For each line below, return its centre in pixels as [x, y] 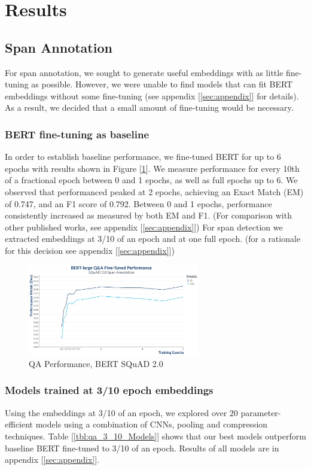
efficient [19, 424]
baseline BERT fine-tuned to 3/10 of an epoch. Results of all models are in [142, 448]
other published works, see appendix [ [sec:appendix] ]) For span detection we [144, 227]
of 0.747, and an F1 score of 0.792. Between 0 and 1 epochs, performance [138, 203]
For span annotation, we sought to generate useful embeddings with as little [144, 72]
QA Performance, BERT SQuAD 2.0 [96, 363]
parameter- [261, 412]
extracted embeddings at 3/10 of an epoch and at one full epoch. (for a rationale [153, 239]
